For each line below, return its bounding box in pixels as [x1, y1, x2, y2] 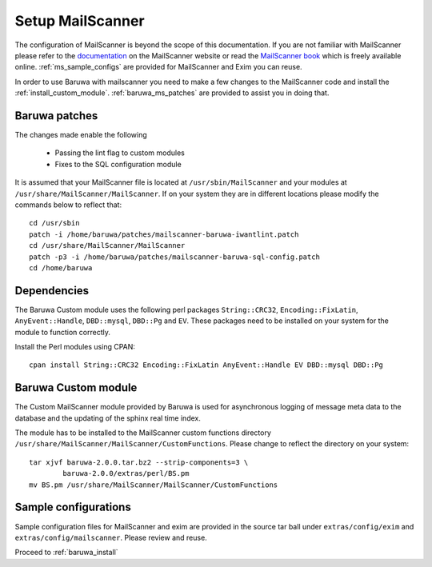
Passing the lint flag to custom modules [54, 148, 186, 158]
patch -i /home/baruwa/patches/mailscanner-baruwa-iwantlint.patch [29, 230, 299, 239]
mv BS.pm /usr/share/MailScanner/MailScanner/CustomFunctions [29, 480, 278, 489]
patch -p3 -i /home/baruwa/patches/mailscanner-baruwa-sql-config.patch [29, 252, 320, 262]
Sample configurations [14, 501, 131, 514]
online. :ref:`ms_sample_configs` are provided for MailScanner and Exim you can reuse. [14, 62, 303, 72]
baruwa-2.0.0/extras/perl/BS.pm [62, 469, 190, 478]
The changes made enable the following [14, 130, 147, 140]
